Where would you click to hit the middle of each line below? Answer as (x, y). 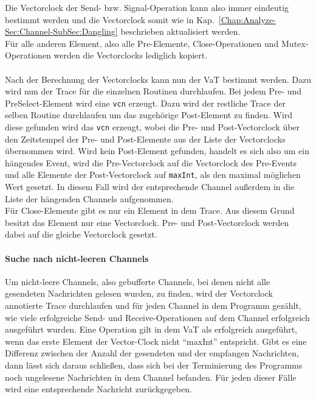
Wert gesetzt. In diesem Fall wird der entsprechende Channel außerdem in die (150, 187)
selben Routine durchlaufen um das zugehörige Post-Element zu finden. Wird (149, 115)
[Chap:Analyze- (247, 19)
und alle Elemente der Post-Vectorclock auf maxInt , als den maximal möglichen (153, 175)
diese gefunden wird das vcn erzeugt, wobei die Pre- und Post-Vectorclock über (153, 127)
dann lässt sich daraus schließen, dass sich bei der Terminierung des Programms (154, 365)
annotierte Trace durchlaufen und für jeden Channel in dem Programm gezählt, (153, 305)
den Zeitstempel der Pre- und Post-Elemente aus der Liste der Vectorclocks (145, 139)
